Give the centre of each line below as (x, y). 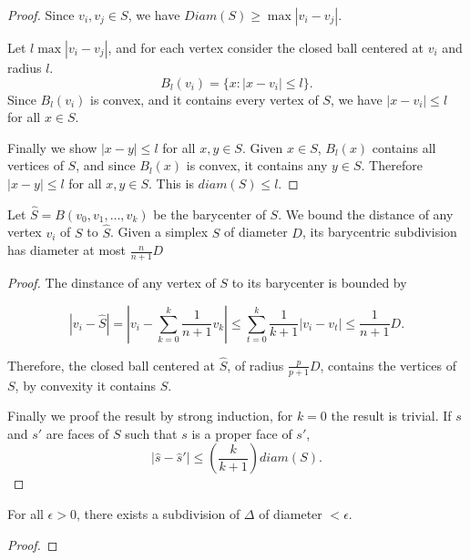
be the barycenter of (209, 214)
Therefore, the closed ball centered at (112, 365)
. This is (171, 183)
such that (151, 433)
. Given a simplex (159, 232)
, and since (106, 165)
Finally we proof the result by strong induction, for (150, 416)
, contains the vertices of (388, 365)
